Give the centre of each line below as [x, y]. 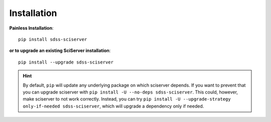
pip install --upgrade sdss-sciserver [66, 62]
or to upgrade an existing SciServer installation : [60, 50]
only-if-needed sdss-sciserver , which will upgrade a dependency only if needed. [113, 106]
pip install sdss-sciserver [53, 39]
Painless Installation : [31, 28]
